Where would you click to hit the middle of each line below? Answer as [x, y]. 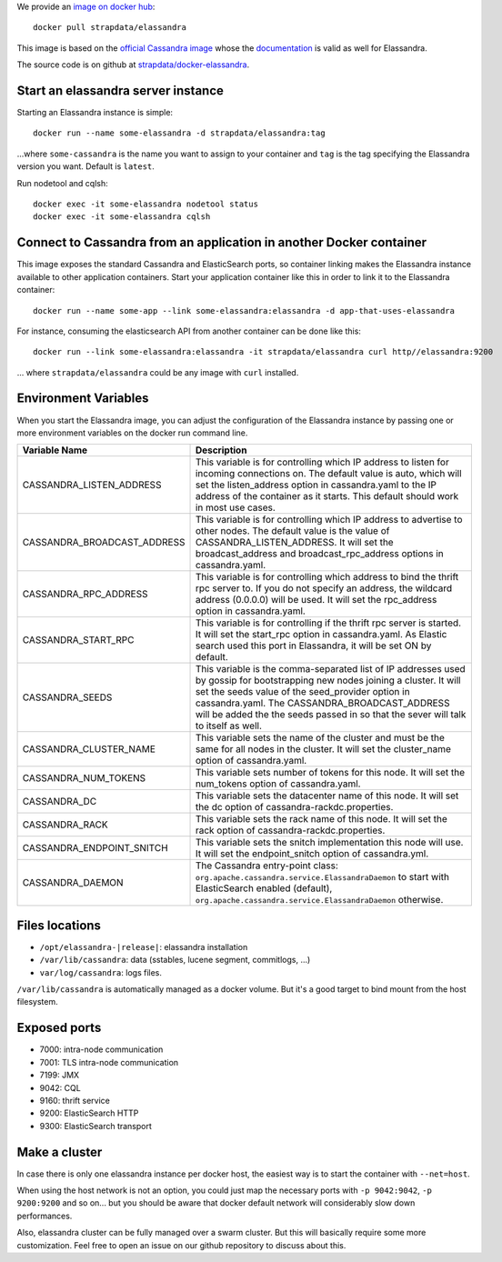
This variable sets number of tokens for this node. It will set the [330, 773]
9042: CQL [60, 1087]
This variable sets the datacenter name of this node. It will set [327, 796]
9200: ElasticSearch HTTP [89, 1113]
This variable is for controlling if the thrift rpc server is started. [328, 623]
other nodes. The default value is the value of [292, 531]
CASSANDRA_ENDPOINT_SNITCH [95, 848]
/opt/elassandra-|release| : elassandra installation [144, 946]
